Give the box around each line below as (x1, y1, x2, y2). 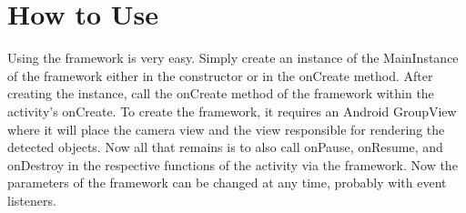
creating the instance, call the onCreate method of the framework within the (7, 84, 434, 103)
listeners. (7, 190, 56, 209)
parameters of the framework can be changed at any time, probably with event (7, 173, 447, 192)
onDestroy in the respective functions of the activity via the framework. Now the (7, 155, 458, 174)
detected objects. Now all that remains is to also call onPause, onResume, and (7, 137, 443, 157)
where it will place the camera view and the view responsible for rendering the (7, 119, 445, 138)
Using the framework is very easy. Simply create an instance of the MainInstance (7, 48, 459, 67)
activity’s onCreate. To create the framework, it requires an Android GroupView (7, 101, 457, 120)
